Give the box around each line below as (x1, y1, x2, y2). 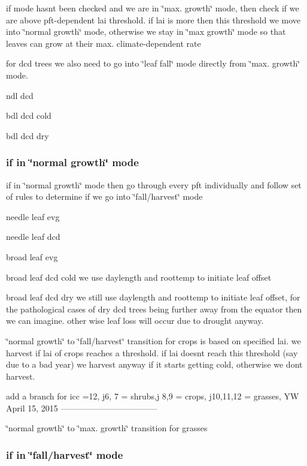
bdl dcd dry (6, 129, 49, 142)
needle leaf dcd (6, 230, 60, 243)
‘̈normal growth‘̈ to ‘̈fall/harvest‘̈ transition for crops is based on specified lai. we (6, 334, 301, 347)
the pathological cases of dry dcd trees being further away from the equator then (6, 302, 302, 315)
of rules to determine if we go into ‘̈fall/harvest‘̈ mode (6, 190, 203, 203)
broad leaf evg (6, 250, 58, 263)
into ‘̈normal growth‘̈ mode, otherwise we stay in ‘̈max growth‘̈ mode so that (6, 25, 286, 38)
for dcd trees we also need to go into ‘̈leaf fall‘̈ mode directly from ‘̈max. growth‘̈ (6, 57, 300, 70)
